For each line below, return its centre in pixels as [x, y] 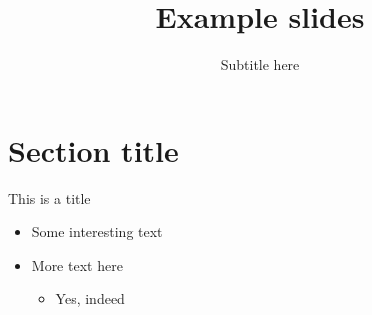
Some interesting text [97, 231]
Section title [93, 149]
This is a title [49, 197]
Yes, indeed [90, 298]
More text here [77, 264]
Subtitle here [260, 64]
